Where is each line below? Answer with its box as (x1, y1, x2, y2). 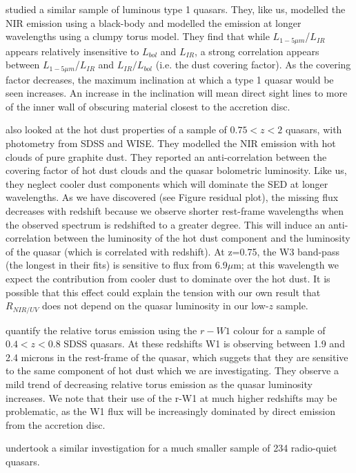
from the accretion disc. (6, 417, 106, 432)
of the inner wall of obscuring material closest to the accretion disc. (6, 99, 290, 113)
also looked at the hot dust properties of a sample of (6, 122, 227, 137)
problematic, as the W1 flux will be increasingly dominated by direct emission (6, 404, 335, 418)
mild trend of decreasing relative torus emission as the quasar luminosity (6, 377, 313, 392)
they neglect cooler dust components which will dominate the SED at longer (6, 176, 328, 191)
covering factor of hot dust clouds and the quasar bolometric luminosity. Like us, (6, 163, 347, 177)
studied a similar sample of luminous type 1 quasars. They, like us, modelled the (6, 2, 346, 16)
